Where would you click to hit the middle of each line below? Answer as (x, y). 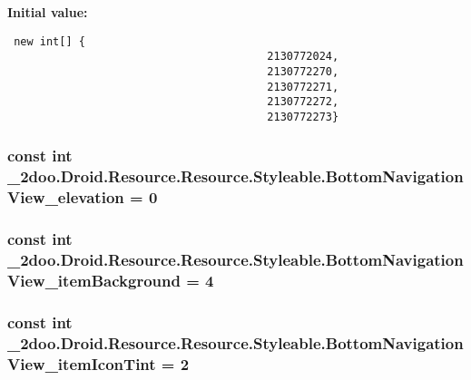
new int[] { (49, 41)
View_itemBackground (94, 280)
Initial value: (48, 12)
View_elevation (66, 197)
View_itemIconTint (82, 363)
